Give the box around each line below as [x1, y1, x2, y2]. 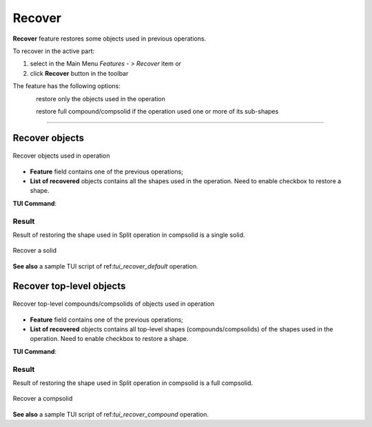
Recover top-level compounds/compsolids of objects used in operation [12, 300, 215, 308]
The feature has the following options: [12, 82, 121, 90]
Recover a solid [12, 247, 56, 255]
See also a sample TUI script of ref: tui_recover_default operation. [12, 262, 199, 270]
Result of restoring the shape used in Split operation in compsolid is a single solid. [12, 231, 245, 239]
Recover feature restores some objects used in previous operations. [12, 34, 207, 43]
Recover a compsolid [12, 395, 73, 403]
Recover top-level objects [12, 280, 126, 292]
